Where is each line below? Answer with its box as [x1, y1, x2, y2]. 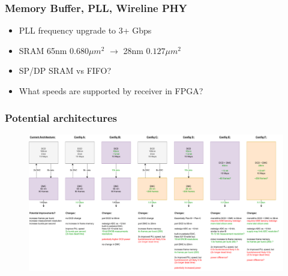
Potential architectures [5, 110, 118, 125]
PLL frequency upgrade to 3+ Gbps [19, 24, 152, 37]
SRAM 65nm [19, 44, 67, 56]
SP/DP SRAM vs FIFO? [19, 64, 112, 77]
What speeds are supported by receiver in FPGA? [19, 85, 203, 97]
